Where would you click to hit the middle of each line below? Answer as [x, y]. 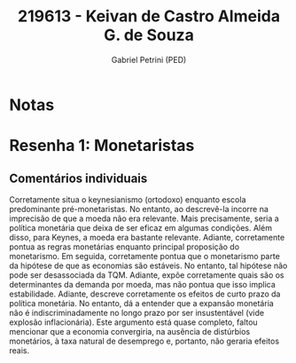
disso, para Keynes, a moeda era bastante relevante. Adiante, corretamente [147, 237]
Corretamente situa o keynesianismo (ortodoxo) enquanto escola [128, 199]
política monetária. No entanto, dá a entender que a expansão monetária [142, 303]
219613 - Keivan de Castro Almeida [149, 16]
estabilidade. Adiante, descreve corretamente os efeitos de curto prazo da [145, 294]
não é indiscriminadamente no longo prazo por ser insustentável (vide [136, 312]
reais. [19, 350]
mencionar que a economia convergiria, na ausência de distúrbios [130, 331]
